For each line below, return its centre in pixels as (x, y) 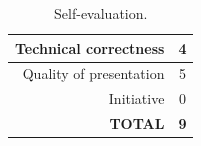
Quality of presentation (93, 73)
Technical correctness (90, 47)
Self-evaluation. (101, 13)
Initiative (136, 98)
